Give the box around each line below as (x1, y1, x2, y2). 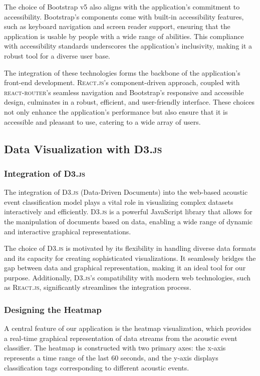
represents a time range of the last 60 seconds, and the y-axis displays (4, 352, 218, 363)
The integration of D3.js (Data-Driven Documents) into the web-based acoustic (4, 187, 248, 197)
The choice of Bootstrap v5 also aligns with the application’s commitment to (4, 2, 240, 12)
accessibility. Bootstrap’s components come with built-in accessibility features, (4, 11, 244, 22)
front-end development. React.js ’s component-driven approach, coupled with (4, 77, 240, 88)
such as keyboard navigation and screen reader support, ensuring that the (4, 21, 230, 32)
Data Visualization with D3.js (4, 141, 162, 156)
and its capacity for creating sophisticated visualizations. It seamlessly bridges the (4, 252, 256, 263)
